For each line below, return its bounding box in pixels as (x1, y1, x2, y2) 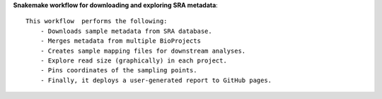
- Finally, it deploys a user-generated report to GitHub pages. (40, 76, 272, 84)
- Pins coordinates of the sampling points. (40, 67, 197, 74)
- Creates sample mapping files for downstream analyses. (40, 46, 246, 55)
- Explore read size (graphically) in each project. (40, 56, 228, 65)
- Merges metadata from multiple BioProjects (40, 37, 202, 45)
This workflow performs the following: (25, 18, 168, 25)
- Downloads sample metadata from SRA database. (40, 27, 212, 35)
